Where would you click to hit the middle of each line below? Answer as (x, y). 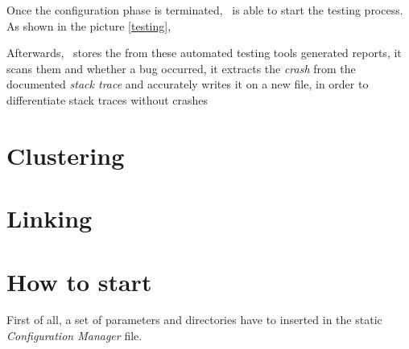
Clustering (66, 155)
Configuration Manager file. (74, 336)
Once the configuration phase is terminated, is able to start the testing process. (205, 10)
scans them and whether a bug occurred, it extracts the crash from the (181, 68)
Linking (50, 218)
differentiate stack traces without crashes (107, 99)
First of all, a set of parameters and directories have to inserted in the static (194, 320)
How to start (79, 281)
